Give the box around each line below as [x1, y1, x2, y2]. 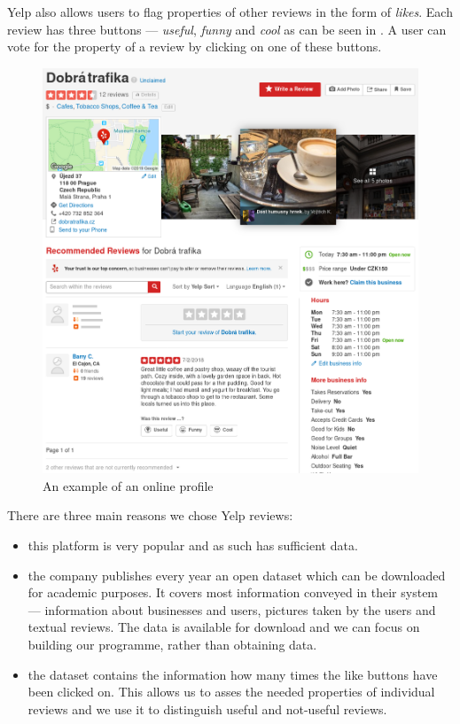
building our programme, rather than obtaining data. [27, 635, 317, 654]
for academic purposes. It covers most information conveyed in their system [27, 583, 439, 602]
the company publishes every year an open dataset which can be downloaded [27, 565, 446, 584]
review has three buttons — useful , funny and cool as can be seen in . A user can [7, 19, 447, 38]
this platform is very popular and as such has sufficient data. [27, 536, 358, 555]
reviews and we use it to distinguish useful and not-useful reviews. [27, 699, 387, 718]
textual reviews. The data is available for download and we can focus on [27, 618, 420, 636]
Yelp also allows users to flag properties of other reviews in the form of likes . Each [7, 3, 453, 20]
